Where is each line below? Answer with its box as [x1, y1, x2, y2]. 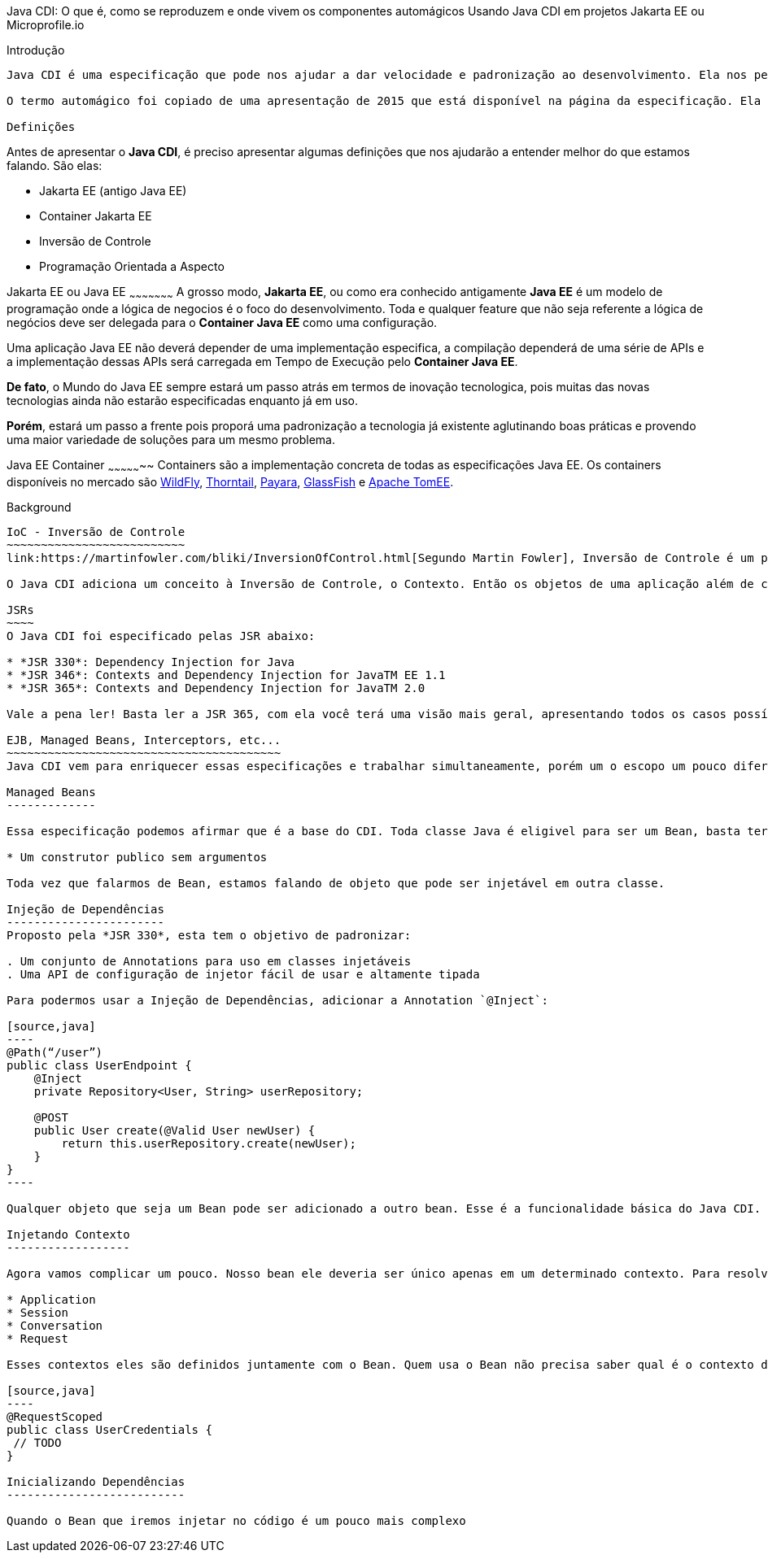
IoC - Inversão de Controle [7, 525, 185, 538]
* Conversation [7, 1318, 103, 1332]
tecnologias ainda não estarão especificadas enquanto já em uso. [7, 393, 358, 407]
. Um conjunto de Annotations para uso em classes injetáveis [7, 954, 412, 968]
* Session [7, 1305, 68, 1319]
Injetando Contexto [7, 1227, 130, 1241]
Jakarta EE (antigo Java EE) [39, 184, 187, 198]
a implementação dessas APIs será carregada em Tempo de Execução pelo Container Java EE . [7, 354, 518, 368]
